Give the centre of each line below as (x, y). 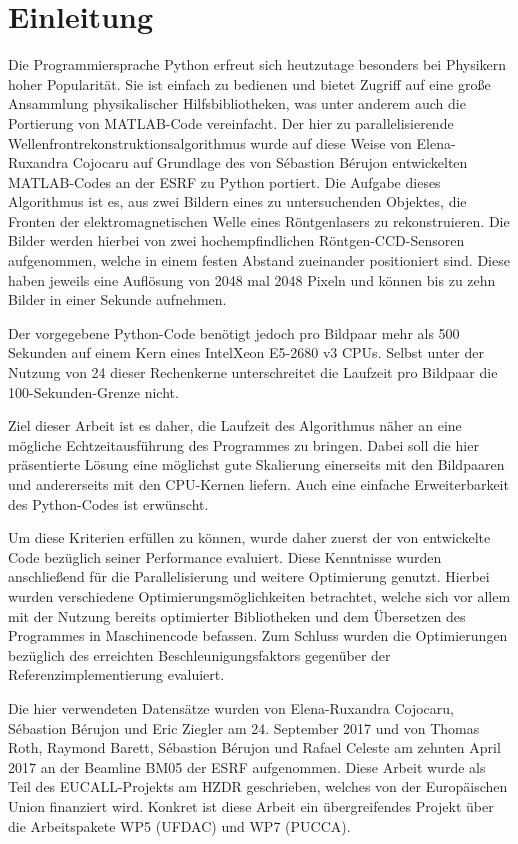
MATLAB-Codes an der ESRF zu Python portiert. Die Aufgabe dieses (224, 181)
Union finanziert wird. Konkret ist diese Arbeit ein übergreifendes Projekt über (251, 805)
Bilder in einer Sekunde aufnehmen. (117, 299)
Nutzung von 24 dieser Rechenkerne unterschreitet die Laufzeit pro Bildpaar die (253, 372)
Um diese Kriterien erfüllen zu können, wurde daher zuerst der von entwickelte (249, 537)
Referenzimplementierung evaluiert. (116, 674)
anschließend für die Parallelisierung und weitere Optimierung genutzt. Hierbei (249, 576)
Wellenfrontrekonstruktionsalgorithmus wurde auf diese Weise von (210, 142)
